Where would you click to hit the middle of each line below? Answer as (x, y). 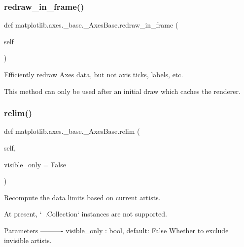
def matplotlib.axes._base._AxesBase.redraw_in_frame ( (91, 25)
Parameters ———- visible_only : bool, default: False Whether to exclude (116, 230)
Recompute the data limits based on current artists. (82, 197)
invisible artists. (28, 240)
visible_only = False (35, 164)
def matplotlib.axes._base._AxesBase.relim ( (72, 131)
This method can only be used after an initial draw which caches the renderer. (122, 91)
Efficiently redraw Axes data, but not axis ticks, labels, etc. (94, 74)
